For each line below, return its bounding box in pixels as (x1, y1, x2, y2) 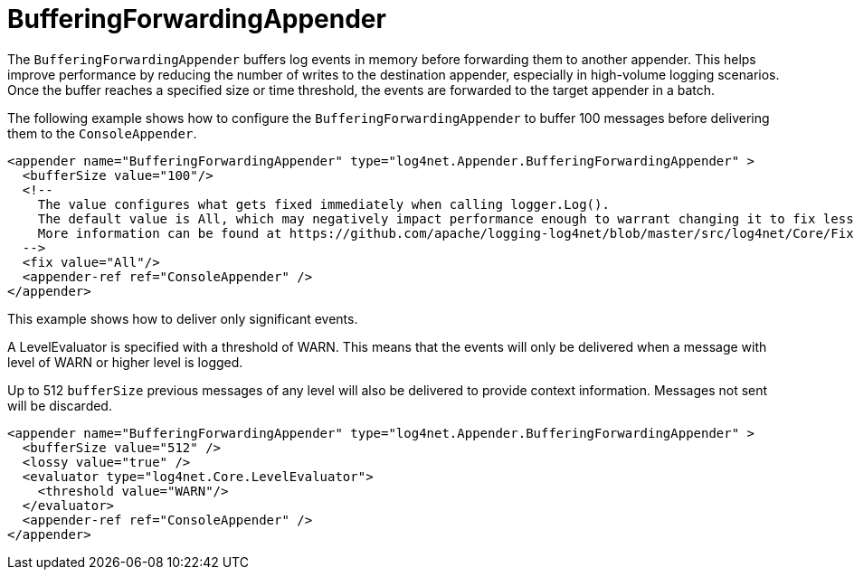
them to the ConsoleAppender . (7, 125, 197, 141)
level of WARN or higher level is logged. (7, 354, 243, 370)
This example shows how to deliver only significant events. (7, 310, 358, 326)
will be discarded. (7, 397, 112, 413)
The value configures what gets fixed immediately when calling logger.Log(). (37, 196, 610, 212)
